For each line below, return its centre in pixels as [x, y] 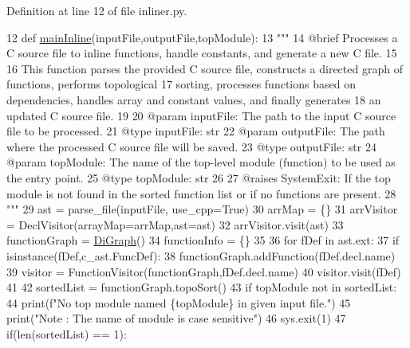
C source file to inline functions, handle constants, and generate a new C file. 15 [202, 53]
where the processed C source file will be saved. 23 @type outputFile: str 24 [191, 146]
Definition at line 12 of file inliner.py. [97, 10]
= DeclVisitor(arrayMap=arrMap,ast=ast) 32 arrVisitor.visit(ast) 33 [175, 224]
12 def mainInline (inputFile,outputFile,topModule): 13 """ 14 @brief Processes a [202, 37]
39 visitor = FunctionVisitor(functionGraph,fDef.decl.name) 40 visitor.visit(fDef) [204, 271]
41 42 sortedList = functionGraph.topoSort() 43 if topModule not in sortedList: [202, 287]
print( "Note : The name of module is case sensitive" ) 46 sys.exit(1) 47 [176, 318]
